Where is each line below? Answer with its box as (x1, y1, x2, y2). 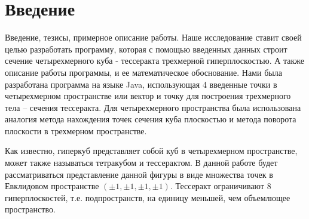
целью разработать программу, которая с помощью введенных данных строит (5, 42, 287, 55)
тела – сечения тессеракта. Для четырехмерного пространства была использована (5, 101, 301, 113)
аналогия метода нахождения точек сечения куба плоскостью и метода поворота (5, 113, 296, 125)
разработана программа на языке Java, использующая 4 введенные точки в (5, 78, 277, 90)
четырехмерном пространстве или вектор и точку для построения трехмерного (5, 90, 291, 102)
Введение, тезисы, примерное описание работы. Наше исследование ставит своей (5, 31, 302, 44)
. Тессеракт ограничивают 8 (170, 180, 271, 192)
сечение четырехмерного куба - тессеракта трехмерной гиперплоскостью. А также (5, 54, 304, 67)
